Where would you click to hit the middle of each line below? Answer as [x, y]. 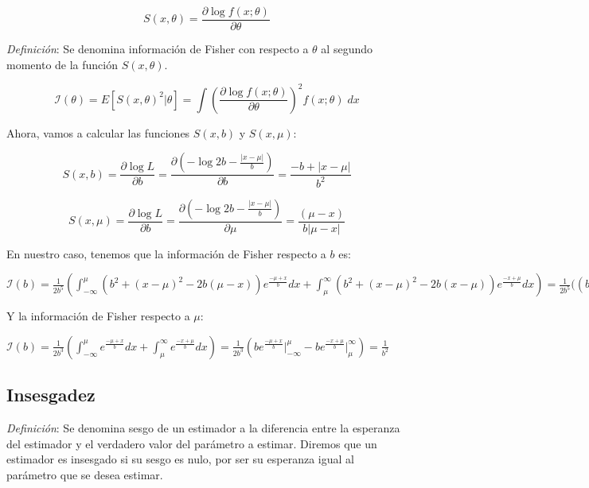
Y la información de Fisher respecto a [98, 316]
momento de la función [62, 64]
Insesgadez [51, 395]
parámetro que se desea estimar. [85, 474]
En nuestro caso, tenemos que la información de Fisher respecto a [166, 253]
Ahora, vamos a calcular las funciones [98, 132]
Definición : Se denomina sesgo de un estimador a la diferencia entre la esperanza [203, 428]
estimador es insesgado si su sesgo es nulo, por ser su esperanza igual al [180, 459]
